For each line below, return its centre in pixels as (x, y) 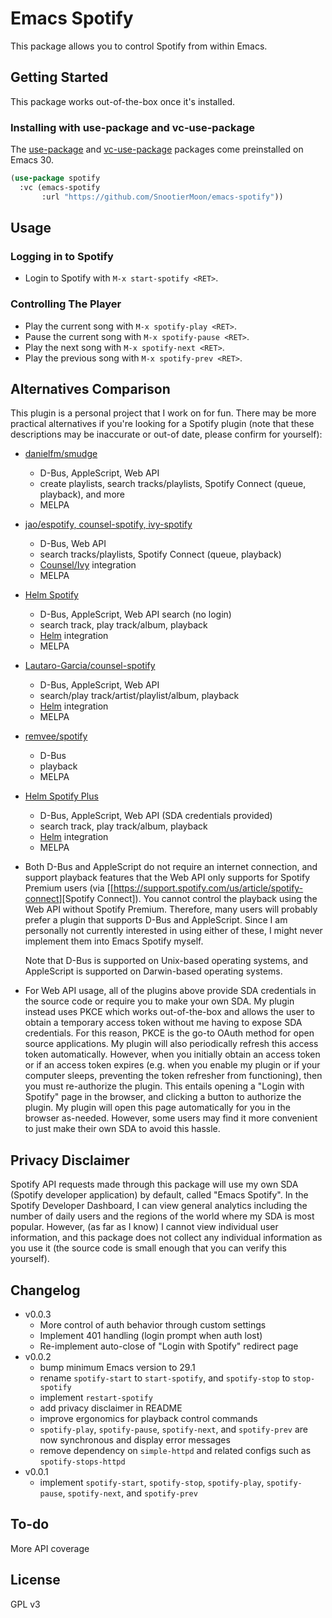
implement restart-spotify (96, 1398)
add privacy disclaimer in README (111, 1408)
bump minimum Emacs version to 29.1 (117, 1368)
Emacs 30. (32, 160)
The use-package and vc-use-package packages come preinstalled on (157, 149)
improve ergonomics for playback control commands (148, 1419)
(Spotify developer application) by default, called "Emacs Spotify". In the (159, 1195)
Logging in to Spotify (62, 256)
